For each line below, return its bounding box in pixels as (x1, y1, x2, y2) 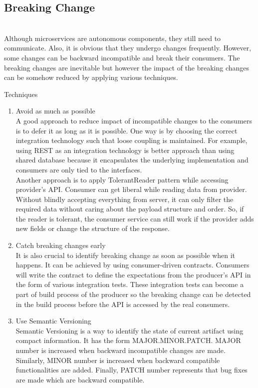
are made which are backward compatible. (15, 374, 145, 384)
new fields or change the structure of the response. (15, 223, 170, 233)
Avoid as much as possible (15, 105, 95, 116)
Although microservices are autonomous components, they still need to (4, 32, 221, 43)
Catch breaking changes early (15, 240, 106, 250)
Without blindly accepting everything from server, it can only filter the (15, 193, 234, 204)
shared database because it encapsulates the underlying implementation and (15, 154, 249, 165)
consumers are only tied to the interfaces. (15, 164, 142, 174)
